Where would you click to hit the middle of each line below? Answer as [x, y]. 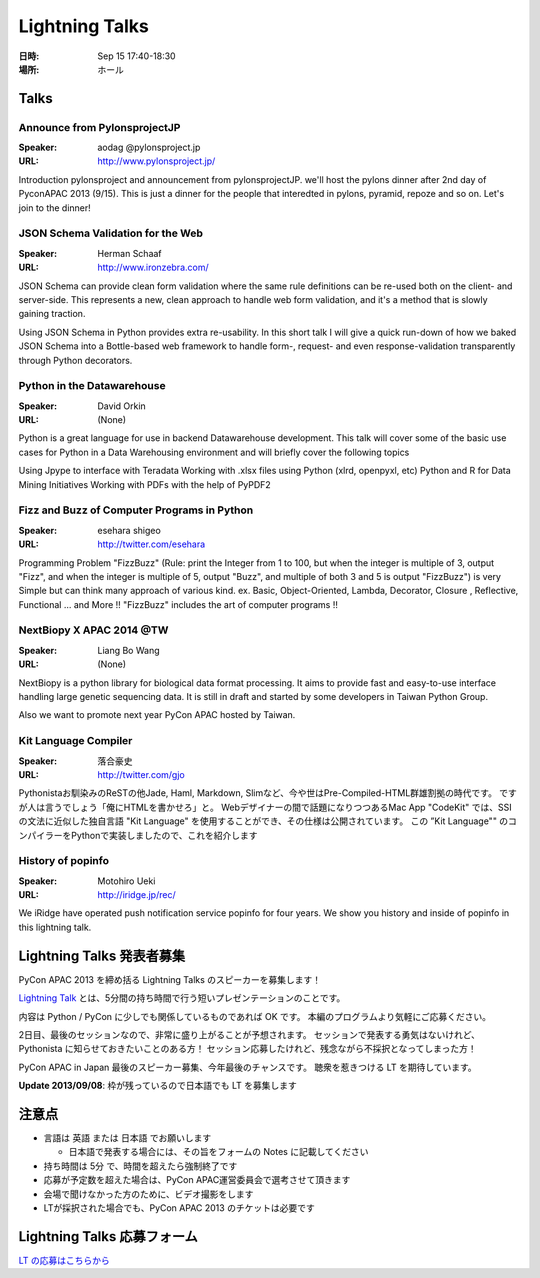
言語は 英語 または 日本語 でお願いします [127, 1137]
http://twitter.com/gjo [141, 774]
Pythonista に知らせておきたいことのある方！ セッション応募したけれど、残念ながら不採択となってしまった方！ [247, 1049]
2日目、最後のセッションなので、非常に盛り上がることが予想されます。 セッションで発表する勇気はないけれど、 [249, 1034]
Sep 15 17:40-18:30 [136, 56]
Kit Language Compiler [75, 741]
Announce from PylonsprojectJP [99, 127]
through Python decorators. [75, 360]
